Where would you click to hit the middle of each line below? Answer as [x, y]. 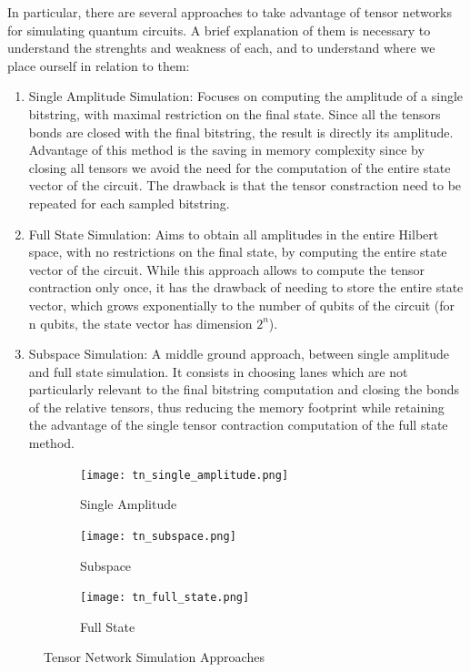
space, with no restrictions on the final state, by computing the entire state [238, 252]
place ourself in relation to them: [99, 65]
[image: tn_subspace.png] [158, 536]
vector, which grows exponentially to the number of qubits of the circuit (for [241, 305]
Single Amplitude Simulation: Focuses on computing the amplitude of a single [246, 96]
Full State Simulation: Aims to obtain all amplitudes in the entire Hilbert [234, 234]
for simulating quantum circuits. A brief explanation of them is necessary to [219, 30]
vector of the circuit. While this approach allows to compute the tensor [226, 269]
